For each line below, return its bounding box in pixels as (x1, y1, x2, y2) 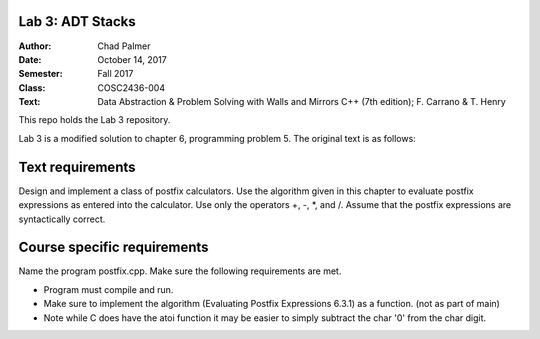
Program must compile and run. (43, 283, 174, 295)
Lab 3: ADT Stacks (18, 13, 137, 30)
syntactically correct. (18, 213, 106, 225)
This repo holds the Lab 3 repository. (18, 114, 171, 126)
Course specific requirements (18, 239, 209, 256)
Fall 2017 (97, 68, 134, 80)
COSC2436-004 (97, 81, 165, 94)
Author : (18, 40, 52, 52)
